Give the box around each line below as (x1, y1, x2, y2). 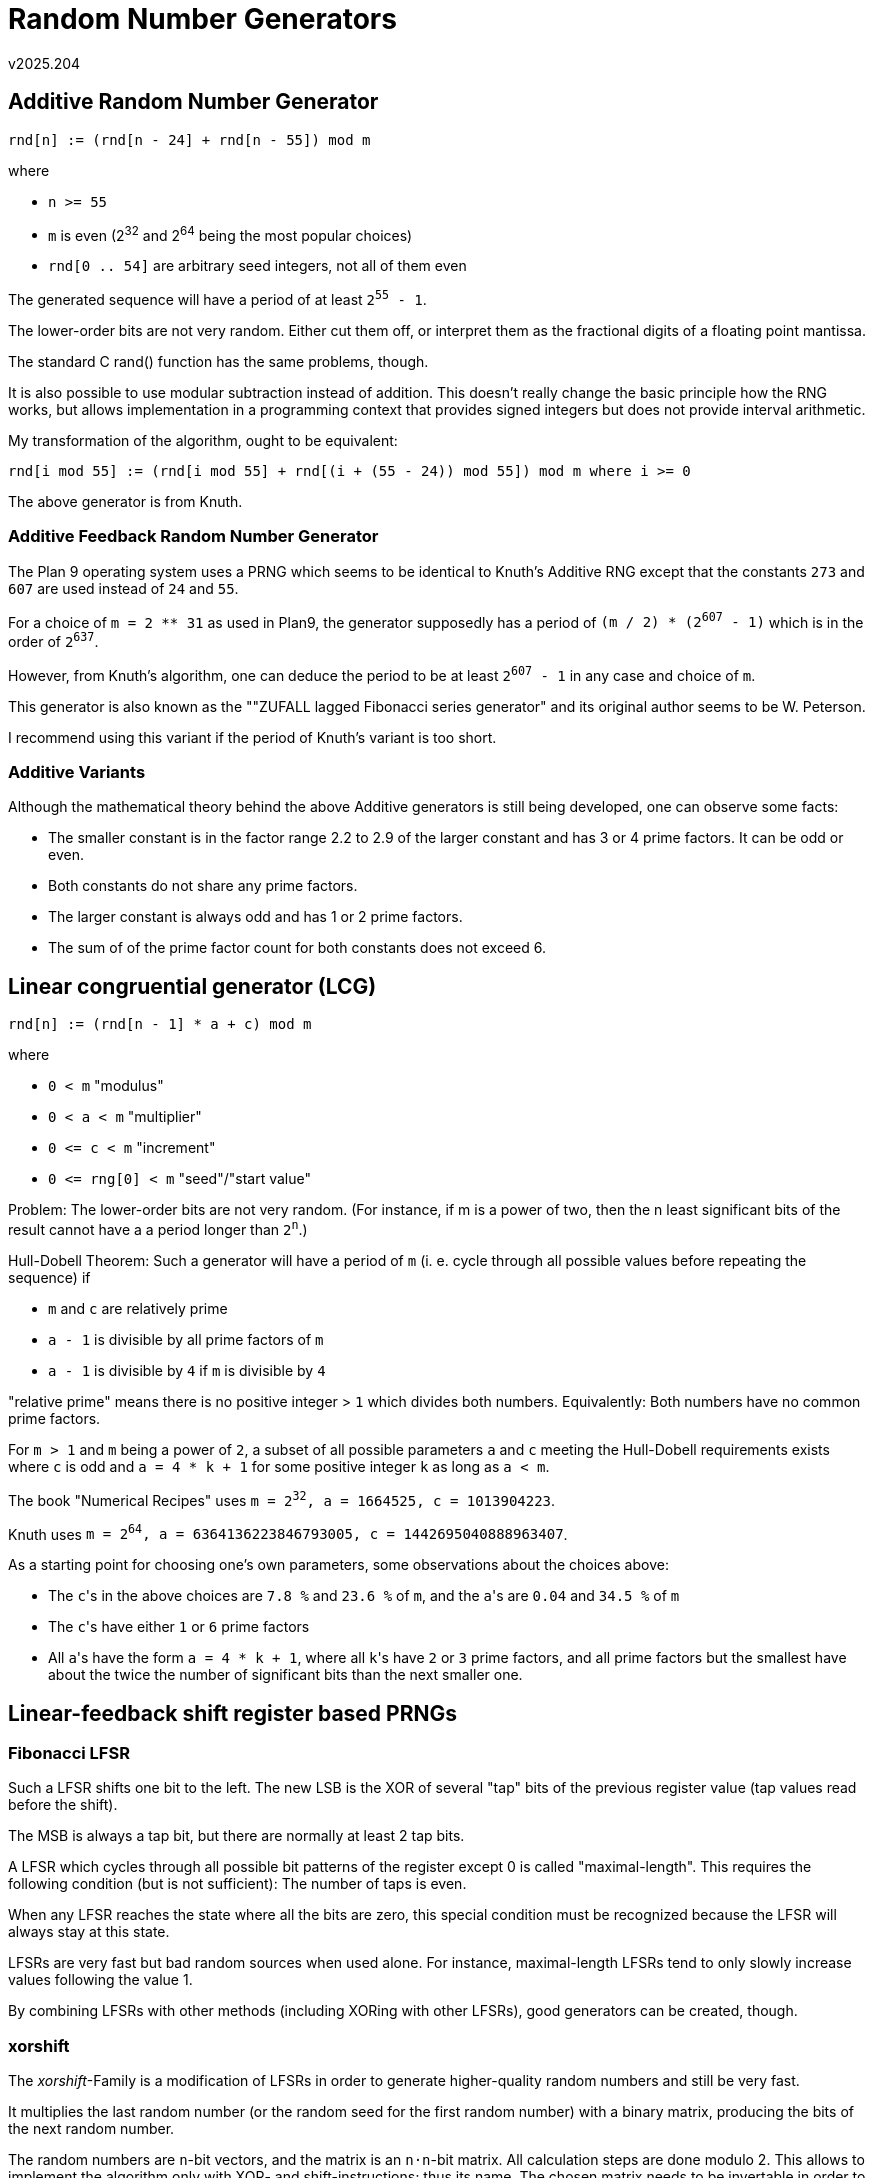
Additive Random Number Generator (8, 89, 379, 115)
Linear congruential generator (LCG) (8, 973, 377, 999)
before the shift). (8, 1796, 118, 1814)
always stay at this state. (8, 1923, 170, 1941)
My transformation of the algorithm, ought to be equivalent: (8, 431, 398, 449)
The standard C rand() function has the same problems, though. (8, 352, 429, 370)
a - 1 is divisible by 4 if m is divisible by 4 (48, 1361, 326, 1379)
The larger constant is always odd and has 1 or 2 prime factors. (48, 908, 463, 926)
